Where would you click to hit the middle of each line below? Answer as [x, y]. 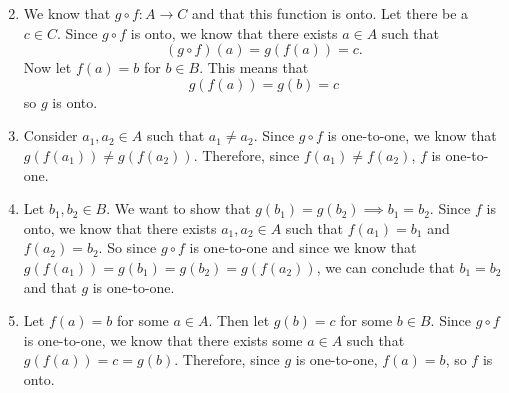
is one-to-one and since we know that [303, 247]
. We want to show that [178, 208]
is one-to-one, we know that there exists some [163, 339]
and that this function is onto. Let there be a [330, 13]
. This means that [254, 67]
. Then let [239, 320]
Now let [47, 67]
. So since [127, 247]
